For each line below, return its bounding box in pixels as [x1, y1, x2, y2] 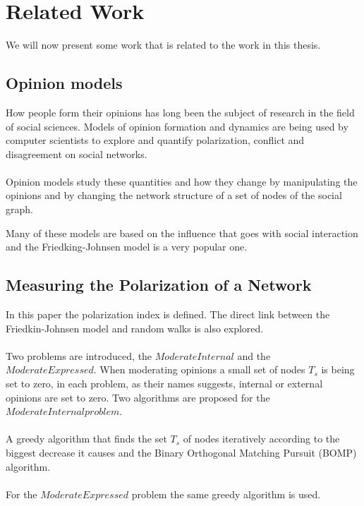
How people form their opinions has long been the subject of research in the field [6, 104, 355, 119]
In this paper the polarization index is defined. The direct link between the [6, 307, 330, 322]
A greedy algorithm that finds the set [6, 431, 167, 446]
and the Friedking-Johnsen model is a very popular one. [6, 239, 248, 254]
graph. [6, 202, 33, 217]
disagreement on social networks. [6, 146, 147, 161]
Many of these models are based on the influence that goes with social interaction [6, 225, 358, 240]
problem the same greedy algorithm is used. [131, 486, 321, 501]
